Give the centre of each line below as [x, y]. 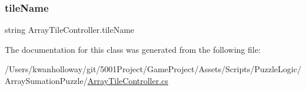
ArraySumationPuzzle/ [46, 80]
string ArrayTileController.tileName [70, 30]
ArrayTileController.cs [128, 80]
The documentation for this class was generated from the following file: [133, 49]
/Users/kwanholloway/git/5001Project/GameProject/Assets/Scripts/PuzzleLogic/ [153, 69]
